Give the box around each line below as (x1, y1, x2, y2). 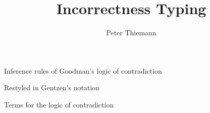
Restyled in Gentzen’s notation (4, 82, 100, 93)
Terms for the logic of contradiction (4, 99, 114, 109)
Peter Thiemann (106, 27, 156, 38)
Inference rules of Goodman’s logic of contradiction (4, 65, 162, 76)
